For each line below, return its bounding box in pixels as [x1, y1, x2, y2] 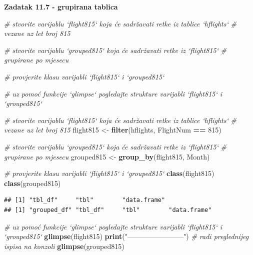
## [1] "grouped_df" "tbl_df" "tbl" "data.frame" [4, 206, 212, 213]
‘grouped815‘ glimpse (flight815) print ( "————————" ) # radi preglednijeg [4, 231, 249, 241]
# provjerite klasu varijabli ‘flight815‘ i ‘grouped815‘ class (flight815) [4, 168, 214, 178]
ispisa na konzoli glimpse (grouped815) [4, 240, 124, 251]
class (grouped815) [4, 177, 61, 188]
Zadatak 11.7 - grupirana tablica [4, 1, 118, 11]
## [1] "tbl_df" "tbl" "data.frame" [4, 196, 165, 204]
